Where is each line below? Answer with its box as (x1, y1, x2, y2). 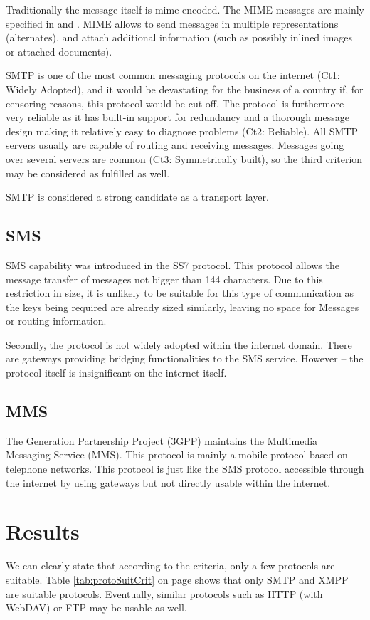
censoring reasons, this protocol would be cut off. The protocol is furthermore (6, 95, 344, 110)
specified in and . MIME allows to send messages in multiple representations (6, 16, 339, 31)
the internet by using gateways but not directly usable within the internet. (6, 475, 331, 490)
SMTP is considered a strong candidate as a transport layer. (6, 189, 269, 204)
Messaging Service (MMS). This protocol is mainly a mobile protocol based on (6, 447, 348, 462)
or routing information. (6, 313, 107, 328)
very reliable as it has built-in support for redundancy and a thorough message (6, 110, 349, 125)
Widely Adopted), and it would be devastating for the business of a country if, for (6, 81, 364, 96)
